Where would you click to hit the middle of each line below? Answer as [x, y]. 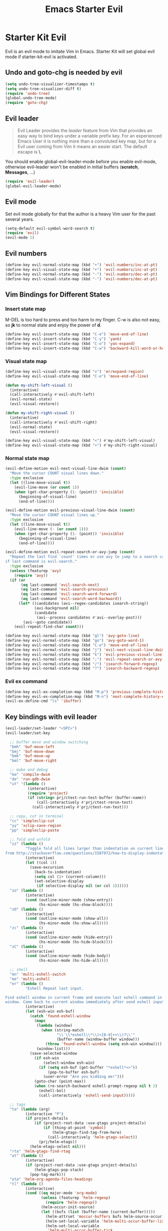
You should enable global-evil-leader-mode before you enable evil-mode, [81, 161]
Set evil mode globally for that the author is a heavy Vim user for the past [80, 214]
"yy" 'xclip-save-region [35, 825]
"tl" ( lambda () [26, 1184]
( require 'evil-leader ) [30, 181]
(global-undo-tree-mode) [31, 98]
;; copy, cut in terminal [37, 816]
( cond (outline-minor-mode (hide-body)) [68, 956]
